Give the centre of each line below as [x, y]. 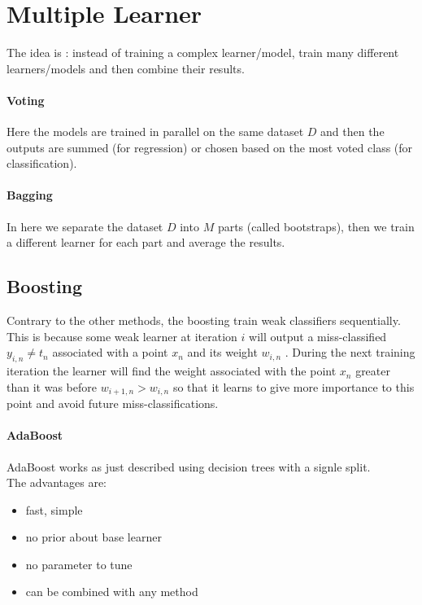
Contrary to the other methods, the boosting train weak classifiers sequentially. [204, 320]
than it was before [52, 386]
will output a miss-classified [318, 336]
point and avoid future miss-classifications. [113, 403]
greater [373, 371]
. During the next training [350, 352]
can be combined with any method [112, 592]
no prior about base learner [94, 537]
